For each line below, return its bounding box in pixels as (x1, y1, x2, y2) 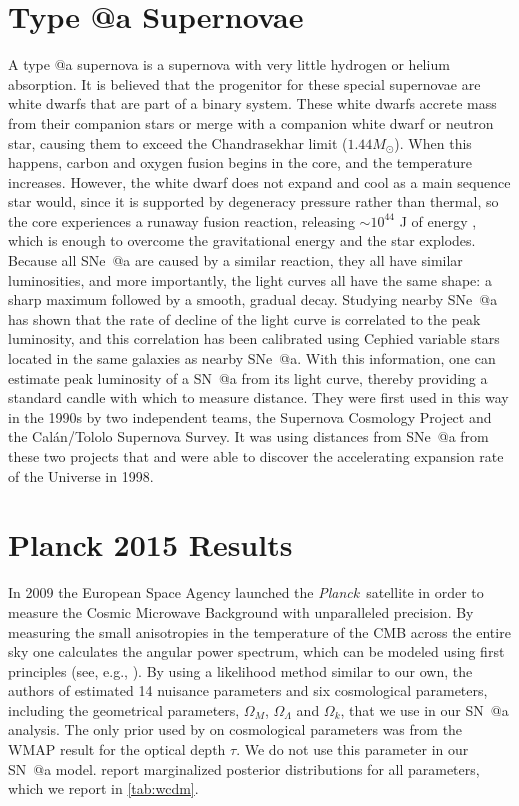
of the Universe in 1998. (8, 465, 154, 486)
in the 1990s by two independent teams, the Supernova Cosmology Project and (8, 406, 492, 427)
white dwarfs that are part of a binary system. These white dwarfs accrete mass (8, 93, 497, 114)
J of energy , (399, 210, 477, 231)
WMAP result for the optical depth (8, 739, 226, 760)
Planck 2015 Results (8, 524, 293, 565)
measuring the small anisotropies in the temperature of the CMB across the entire (8, 621, 511, 642)
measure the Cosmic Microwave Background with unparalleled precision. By (8, 601, 474, 622)
